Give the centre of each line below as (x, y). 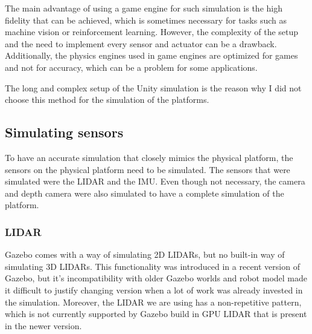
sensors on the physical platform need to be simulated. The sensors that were (148, 169)
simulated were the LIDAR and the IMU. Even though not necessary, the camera (155, 181)
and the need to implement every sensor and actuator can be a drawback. (141, 43)
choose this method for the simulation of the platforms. (107, 100)
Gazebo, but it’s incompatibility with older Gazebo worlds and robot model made (156, 278)
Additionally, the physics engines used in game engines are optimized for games (151, 55)
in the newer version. (43, 325)
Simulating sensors (64, 132)
